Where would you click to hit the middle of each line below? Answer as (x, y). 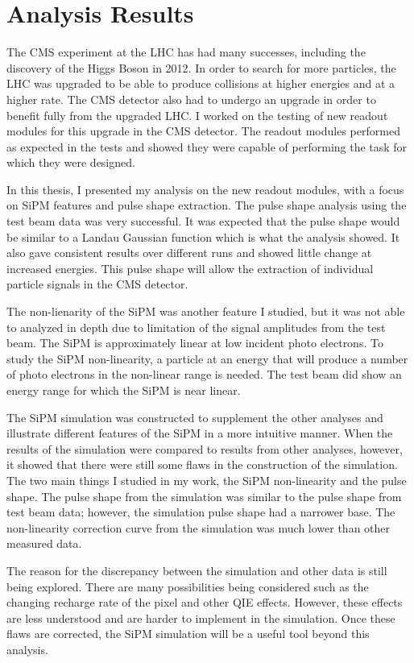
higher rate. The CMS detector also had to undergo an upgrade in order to (191, 99)
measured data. (44, 543)
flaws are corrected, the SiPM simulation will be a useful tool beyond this (188, 634)
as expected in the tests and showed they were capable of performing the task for (207, 146)
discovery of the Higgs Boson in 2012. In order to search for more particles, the (201, 67)
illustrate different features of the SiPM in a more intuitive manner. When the (200, 433)
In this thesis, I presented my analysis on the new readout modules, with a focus (205, 189)
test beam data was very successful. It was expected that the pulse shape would (203, 221)
